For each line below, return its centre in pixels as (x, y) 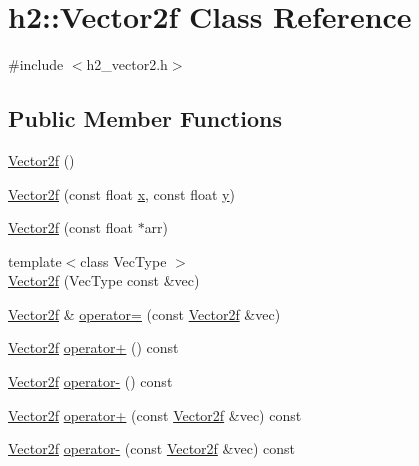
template (35, 260)
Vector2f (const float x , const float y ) (121, 193)
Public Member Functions (145, 118)
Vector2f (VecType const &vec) (104, 280)
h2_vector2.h (127, 64)
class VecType (123, 260)
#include (36, 64)
